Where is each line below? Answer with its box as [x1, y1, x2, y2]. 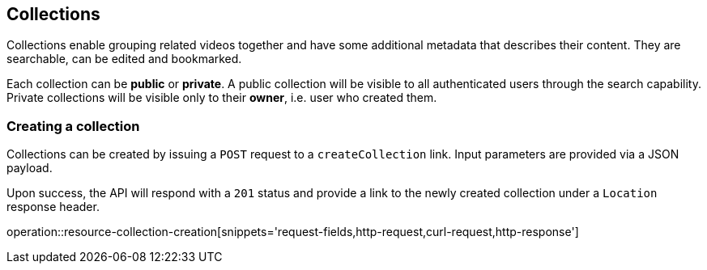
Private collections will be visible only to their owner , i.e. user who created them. [6, 91, 437, 105]
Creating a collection [6, 117, 140, 134]
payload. [6, 161, 53, 175]
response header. [6, 200, 100, 214]
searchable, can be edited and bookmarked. [6, 52, 242, 66]
